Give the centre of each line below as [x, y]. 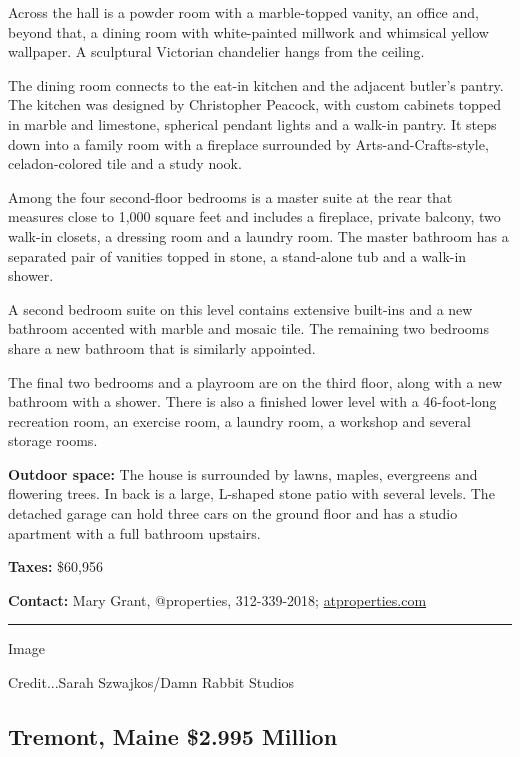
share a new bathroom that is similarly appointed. [162, 347]
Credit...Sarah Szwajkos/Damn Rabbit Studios [151, 682]
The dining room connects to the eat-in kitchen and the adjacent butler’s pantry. [256, 84]
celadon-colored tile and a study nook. [125, 163]
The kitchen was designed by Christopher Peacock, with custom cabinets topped [254, 104]
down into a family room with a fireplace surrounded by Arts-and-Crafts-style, [248, 143]
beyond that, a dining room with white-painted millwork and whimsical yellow [248, 31]
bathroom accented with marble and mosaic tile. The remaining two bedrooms [248, 328]
